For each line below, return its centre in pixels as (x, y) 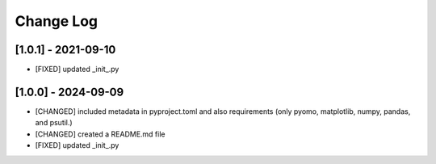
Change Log (57, 21)
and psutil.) (54, 123)
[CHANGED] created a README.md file (100, 134)
